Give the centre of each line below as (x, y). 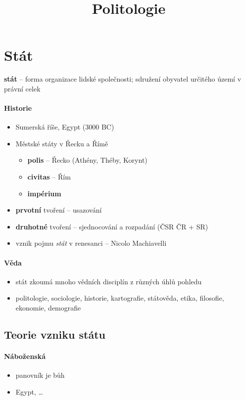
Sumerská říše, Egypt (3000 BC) (65, 127)
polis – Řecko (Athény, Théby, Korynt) (87, 160)
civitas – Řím (49, 177)
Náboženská (25, 356)
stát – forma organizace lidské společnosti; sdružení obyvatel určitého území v (123, 79)
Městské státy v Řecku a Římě (62, 143)
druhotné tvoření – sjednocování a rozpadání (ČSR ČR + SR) (112, 226)
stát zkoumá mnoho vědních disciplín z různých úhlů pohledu (109, 281)
